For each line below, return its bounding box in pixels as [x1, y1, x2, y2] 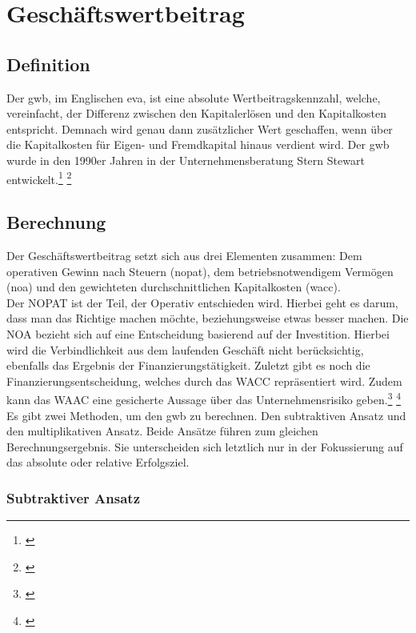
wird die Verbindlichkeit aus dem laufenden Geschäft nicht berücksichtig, [6, 341, 364, 358]
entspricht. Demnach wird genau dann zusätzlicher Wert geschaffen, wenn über [6, 120, 393, 137]
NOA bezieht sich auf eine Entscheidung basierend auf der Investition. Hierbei [6, 325, 390, 342]
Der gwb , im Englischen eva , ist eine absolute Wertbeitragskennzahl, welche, [6, 89, 381, 106]
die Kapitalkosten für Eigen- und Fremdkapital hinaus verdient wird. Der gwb [6, 136, 390, 153]
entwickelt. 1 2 [6, 168, 72, 187]
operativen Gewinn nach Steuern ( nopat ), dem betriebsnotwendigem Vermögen [6, 262, 394, 279]
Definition [6, 51, 90, 76]
